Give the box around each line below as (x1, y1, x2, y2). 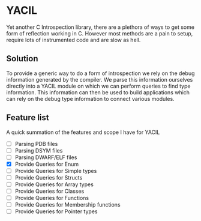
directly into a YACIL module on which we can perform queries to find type (6, 82, 191, 89)
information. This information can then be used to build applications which (6, 88, 190, 96)
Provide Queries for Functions (14, 195, 89, 202)
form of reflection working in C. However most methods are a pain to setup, (6, 29, 193, 37)
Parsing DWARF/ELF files (14, 154, 77, 161)
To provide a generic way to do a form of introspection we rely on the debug (6, 70, 195, 77)
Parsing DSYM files (14, 147, 63, 154)
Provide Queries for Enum (14, 160, 79, 168)
